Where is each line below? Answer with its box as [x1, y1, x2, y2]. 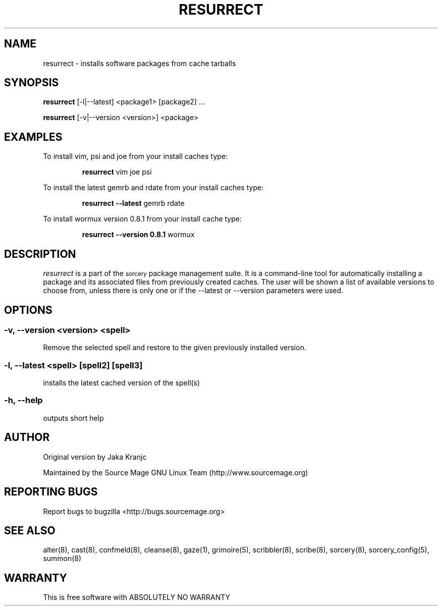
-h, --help [4, 395, 43, 406]
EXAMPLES [4, 130, 63, 143]
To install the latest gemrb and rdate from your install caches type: [43, 183, 264, 192]
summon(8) [43, 554, 82, 563]
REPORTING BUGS [4, 485, 98, 498]
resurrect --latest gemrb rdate [82, 199, 185, 208]
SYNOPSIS [4, 76, 59, 89]
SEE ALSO [4, 524, 56, 537]
